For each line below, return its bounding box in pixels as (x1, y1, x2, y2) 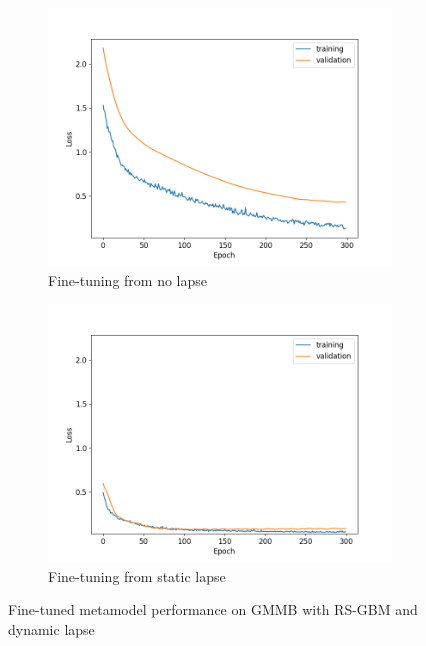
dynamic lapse (8, 618, 95, 639)
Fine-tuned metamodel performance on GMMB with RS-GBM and (8, 599, 418, 620)
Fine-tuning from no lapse (48, 269, 207, 290)
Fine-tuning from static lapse (48, 565, 226, 586)
